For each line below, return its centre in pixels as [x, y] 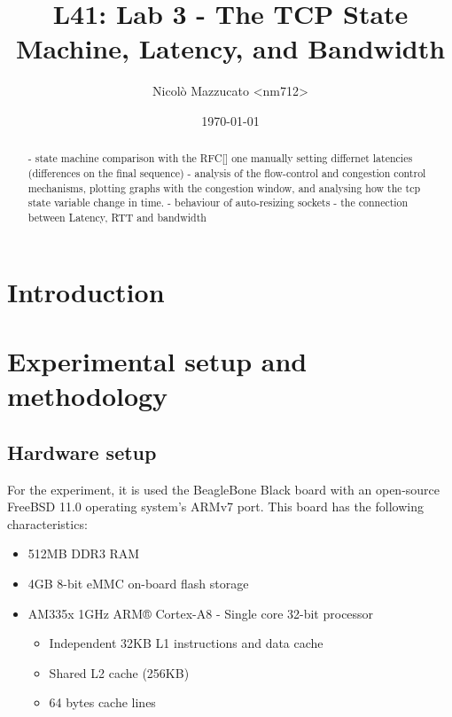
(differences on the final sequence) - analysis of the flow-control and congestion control [227, 172]
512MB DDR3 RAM [84, 553]
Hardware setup [82, 452]
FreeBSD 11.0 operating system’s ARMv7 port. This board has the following [215, 507]
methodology [88, 396]
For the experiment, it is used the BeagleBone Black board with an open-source [224, 489]
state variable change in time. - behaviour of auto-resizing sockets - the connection [218, 203]
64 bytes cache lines [102, 702]
